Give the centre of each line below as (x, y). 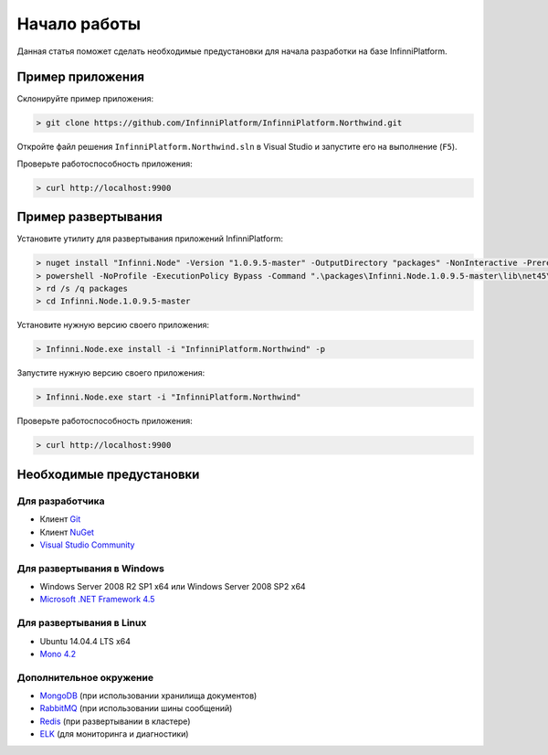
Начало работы (79, 24)
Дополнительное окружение (85, 677)
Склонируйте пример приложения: (85, 99)
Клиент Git (60, 519)
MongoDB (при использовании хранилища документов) (148, 696)
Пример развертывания (90, 217)
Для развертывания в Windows (90, 569)
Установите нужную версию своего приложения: (113, 325)
